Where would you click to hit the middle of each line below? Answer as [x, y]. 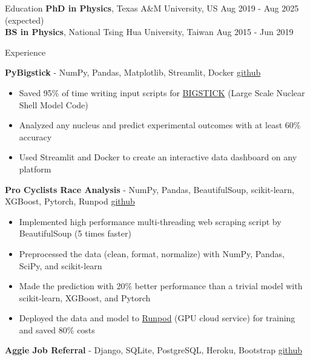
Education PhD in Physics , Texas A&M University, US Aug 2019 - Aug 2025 [152, 8]
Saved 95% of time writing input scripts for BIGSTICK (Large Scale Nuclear [162, 92]
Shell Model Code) [54, 104]
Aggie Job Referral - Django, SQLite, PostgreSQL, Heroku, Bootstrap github [154, 350]
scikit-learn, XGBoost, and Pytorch [85, 297]
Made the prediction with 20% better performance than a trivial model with [161, 286]
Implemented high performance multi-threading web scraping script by [150, 221]
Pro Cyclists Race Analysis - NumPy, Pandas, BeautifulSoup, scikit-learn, [150, 189]
